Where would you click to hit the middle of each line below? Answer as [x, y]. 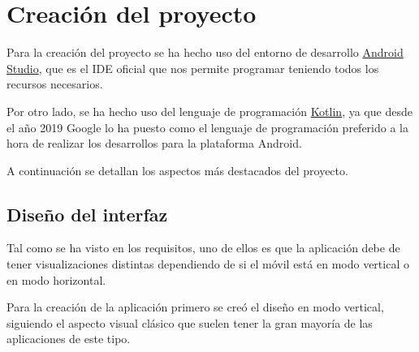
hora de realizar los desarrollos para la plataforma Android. [154, 143]
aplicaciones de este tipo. [69, 339]
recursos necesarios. [55, 84]
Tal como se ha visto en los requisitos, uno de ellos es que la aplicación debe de [203, 248]
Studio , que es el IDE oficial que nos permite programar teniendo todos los [193, 68]
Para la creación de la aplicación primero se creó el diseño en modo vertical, [195, 307]
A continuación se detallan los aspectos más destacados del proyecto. [177, 170]
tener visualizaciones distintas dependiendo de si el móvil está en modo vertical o [208, 264]
